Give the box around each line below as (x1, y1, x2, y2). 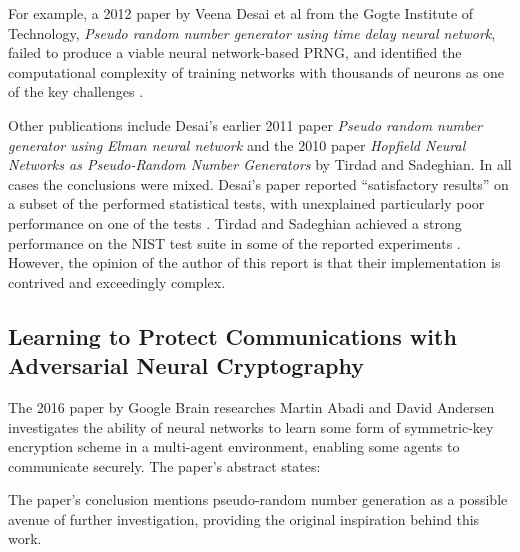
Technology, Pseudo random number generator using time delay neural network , (8, 22, 496, 43)
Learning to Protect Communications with (8, 320, 457, 351)
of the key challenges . (8, 81, 144, 102)
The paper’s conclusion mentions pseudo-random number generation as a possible (8, 489, 508, 510)
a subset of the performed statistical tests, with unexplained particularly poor (8, 193, 485, 214)
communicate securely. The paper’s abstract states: (8, 455, 321, 476)
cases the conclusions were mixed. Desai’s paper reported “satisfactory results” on (8, 173, 509, 194)
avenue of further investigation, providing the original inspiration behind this (8, 508, 480, 529)
